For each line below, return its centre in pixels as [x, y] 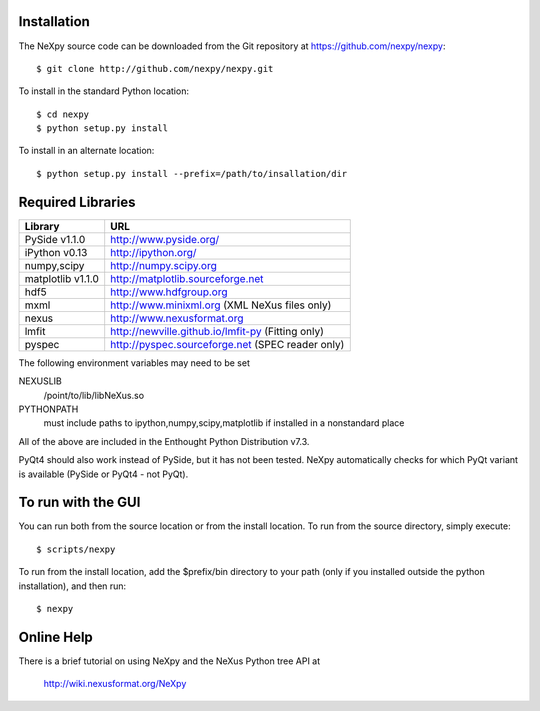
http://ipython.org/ [153, 252]
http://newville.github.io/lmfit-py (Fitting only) [217, 331]
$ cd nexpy [63, 114]
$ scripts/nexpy [76, 549]
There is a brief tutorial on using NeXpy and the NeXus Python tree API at [169, 661]
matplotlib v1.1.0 [62, 278]
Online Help [56, 636]
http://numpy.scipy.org [163, 265]
